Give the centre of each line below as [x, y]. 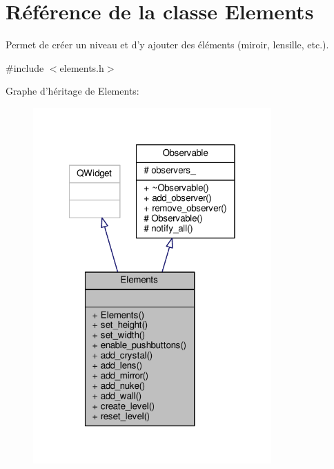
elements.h [82, 67]
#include [25, 67]
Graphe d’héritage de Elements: [72, 91]
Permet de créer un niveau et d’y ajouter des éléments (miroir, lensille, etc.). [167, 45]
